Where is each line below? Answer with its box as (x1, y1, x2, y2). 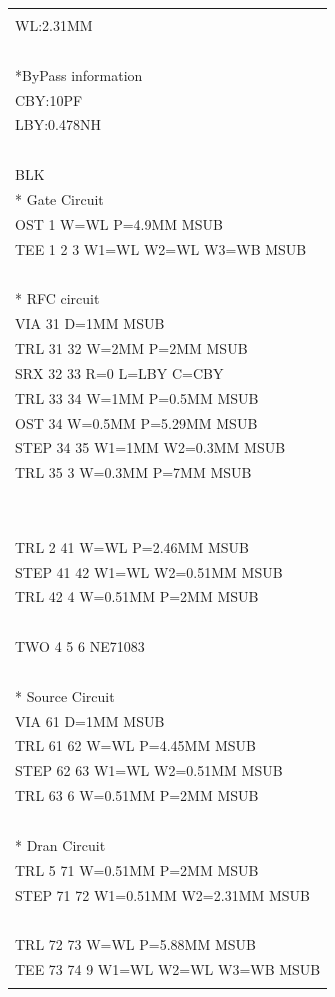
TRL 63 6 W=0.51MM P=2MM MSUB (15, 785, 259, 806)
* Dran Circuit (15, 834, 106, 855)
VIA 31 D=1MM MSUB (15, 313, 165, 334)
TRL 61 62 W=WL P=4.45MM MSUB (15, 735, 256, 756)
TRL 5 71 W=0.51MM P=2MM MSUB (15, 859, 259, 880)
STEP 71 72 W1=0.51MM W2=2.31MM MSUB (15, 884, 311, 905)
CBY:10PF (15, 89, 83, 110)
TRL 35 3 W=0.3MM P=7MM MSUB (15, 462, 252, 483)
